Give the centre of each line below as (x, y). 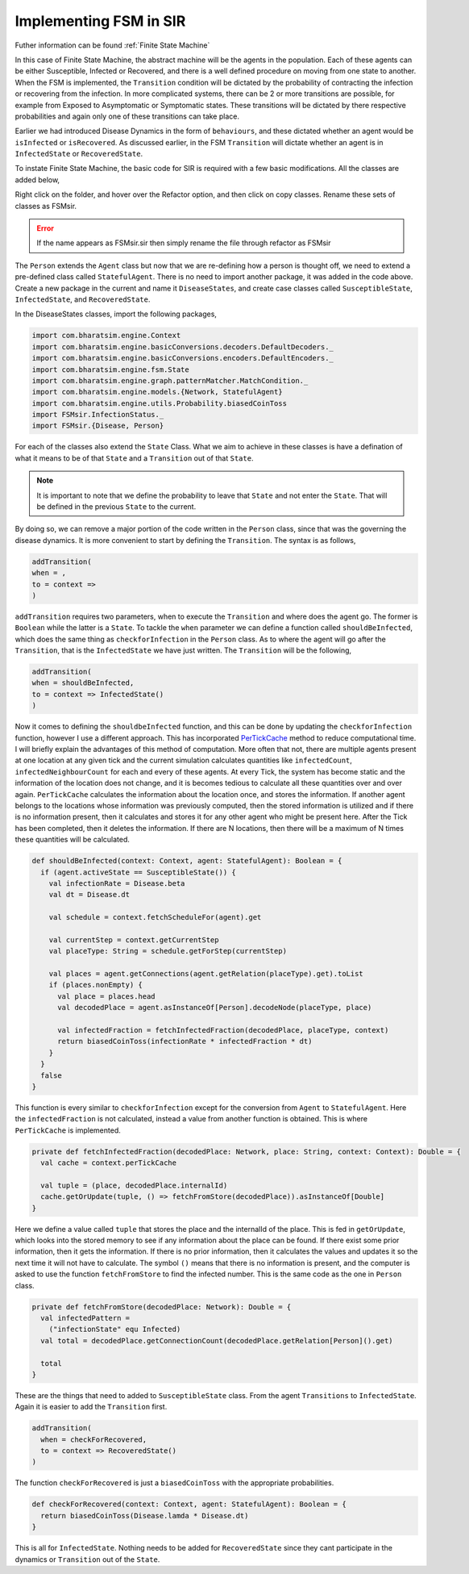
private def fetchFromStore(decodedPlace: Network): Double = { (162, 1307)
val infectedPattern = (85, 1318)
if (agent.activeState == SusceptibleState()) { (139, 872)
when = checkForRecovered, (94, 1439)
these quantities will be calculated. (73, 840)
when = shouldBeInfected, (83, 683)
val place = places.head (107, 996)
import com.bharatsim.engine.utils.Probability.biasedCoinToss (160, 403)
